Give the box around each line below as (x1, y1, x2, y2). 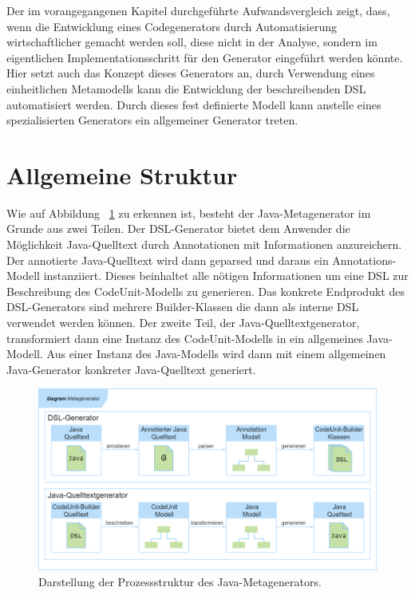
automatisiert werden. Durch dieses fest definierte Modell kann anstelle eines (6, 96, 381, 112)
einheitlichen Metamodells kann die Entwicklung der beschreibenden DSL (6, 80, 366, 97)
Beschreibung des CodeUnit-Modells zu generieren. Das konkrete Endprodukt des (6, 282, 405, 299)
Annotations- (332, 251, 397, 268)
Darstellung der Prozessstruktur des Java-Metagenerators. (38, 573, 322, 589)
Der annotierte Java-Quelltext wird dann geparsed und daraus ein (6, 251, 329, 268)
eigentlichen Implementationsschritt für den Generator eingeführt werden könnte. (6, 49, 403, 65)
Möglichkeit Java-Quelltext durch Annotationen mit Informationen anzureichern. (6, 236, 402, 253)
